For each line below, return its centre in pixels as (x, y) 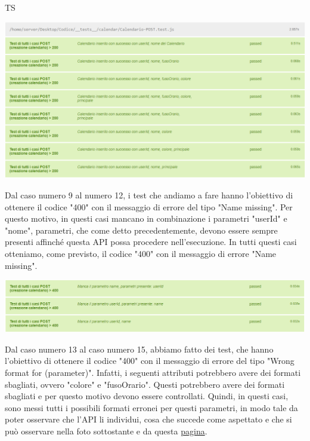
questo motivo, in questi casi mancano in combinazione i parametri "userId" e (146, 218)
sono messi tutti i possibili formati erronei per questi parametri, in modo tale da (151, 407)
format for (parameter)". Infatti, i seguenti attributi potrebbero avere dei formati (153, 373)
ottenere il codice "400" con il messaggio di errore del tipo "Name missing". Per (149, 206)
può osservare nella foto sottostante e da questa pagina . (106, 431)
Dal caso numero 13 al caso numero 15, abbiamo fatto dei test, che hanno (139, 349)
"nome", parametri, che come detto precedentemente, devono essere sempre (141, 230)
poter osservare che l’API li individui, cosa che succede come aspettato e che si (148, 419)
